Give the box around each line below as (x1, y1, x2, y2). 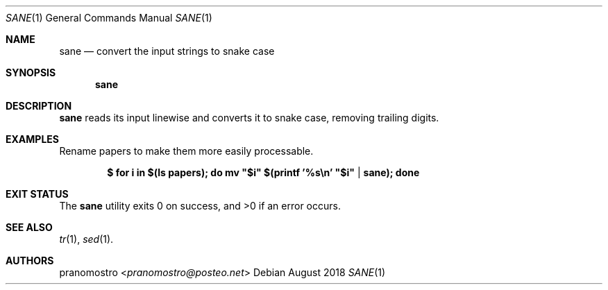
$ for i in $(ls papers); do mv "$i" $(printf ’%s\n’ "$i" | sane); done (107, 167, 420, 178)
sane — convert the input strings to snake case (59, 45, 275, 57)
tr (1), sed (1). (59, 233, 114, 245)
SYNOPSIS (6, 67, 56, 78)
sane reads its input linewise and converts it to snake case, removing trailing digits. (59, 112, 439, 123)
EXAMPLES (6, 133, 59, 145)
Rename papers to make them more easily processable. (59, 145, 314, 157)
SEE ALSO (6, 221, 53, 233)
